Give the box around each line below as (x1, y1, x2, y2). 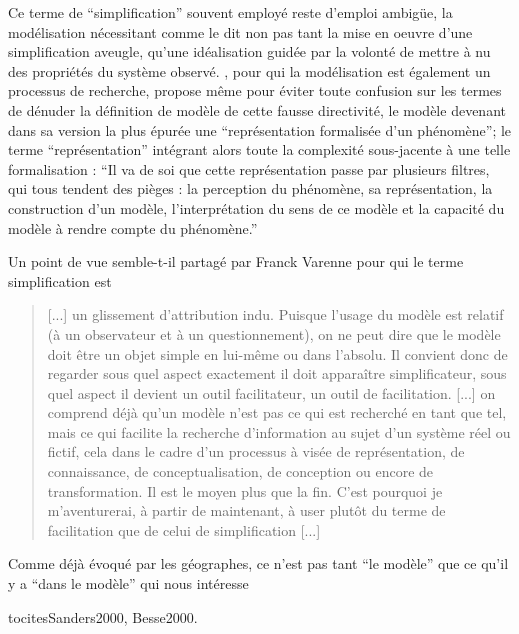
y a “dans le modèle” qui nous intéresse (8, 573, 249, 594)
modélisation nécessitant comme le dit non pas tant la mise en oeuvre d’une (8, 21, 473, 42)
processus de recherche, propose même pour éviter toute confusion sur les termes (8, 80, 502, 101)
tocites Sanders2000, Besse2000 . (8, 606, 198, 627)
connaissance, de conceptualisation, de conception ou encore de (47, 461, 434, 482)
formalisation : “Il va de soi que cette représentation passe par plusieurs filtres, (8, 158, 490, 179)
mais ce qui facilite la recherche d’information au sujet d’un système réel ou (47, 421, 511, 442)
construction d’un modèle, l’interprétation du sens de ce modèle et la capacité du (8, 197, 505, 218)
